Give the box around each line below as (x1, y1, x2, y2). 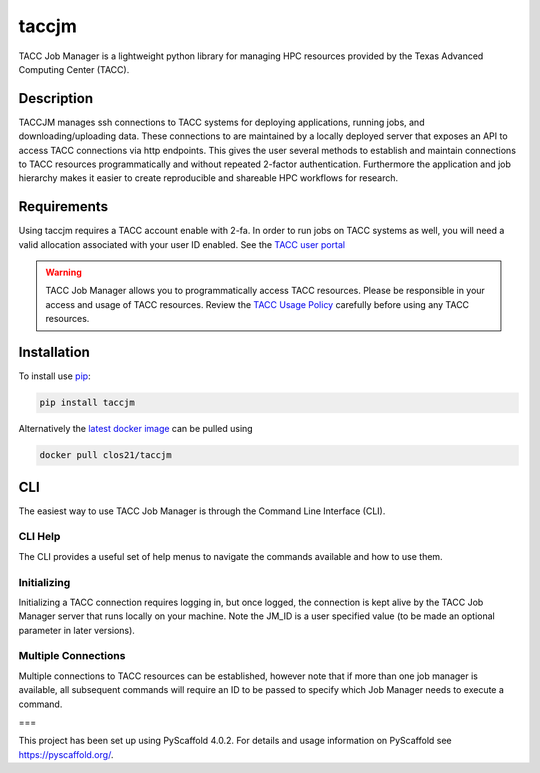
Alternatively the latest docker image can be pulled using (18, 423, 254, 435)
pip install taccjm (39, 397, 135, 409)
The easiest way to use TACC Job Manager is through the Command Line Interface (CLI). (18, 505, 386, 517)
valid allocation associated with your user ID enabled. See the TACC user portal (18, 238, 345, 250)
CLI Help (18, 530, 61, 544)
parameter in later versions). (18, 624, 135, 636)
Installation (18, 344, 90, 361)
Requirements (18, 198, 109, 215)
